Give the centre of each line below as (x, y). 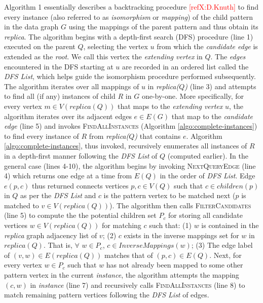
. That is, (58, 245)
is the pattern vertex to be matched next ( (170, 195)
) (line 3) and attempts (220, 86)
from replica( (109, 136)
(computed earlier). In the (208, 155)
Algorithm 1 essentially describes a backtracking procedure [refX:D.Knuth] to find (131, 7)
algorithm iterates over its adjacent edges (68, 116)
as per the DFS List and (58, 195)
